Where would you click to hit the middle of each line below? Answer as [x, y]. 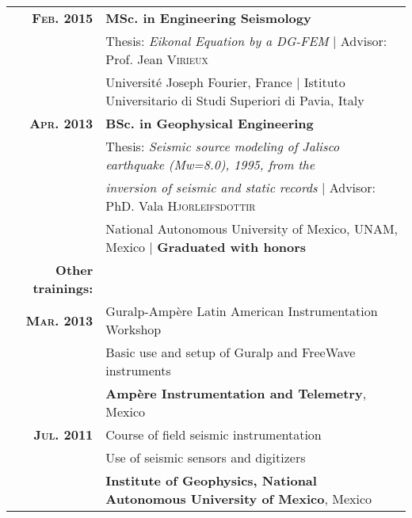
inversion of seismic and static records [212, 187]
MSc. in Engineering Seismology [208, 18]
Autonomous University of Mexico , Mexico [239, 499]
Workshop [134, 329]
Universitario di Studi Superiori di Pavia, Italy [235, 100]
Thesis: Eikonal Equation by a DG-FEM [217, 41]
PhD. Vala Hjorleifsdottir [181, 206]
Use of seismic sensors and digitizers [206, 457]
